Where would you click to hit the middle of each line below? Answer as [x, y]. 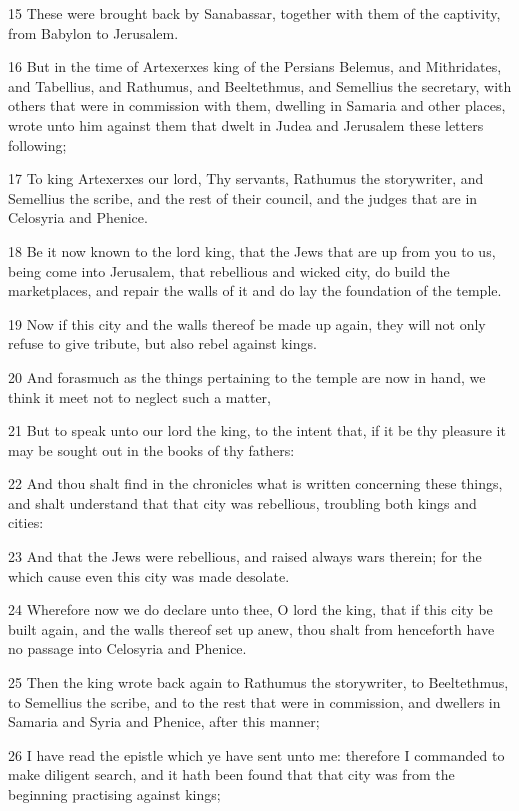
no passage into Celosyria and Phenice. [127, 648]
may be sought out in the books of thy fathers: [151, 449]
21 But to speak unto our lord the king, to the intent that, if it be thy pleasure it [257, 430]
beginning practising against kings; [114, 794]
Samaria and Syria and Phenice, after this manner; [164, 721]
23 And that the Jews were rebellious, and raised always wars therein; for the [245, 556]
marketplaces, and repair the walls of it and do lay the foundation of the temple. [255, 290]
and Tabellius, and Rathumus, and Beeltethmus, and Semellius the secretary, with [260, 85]
